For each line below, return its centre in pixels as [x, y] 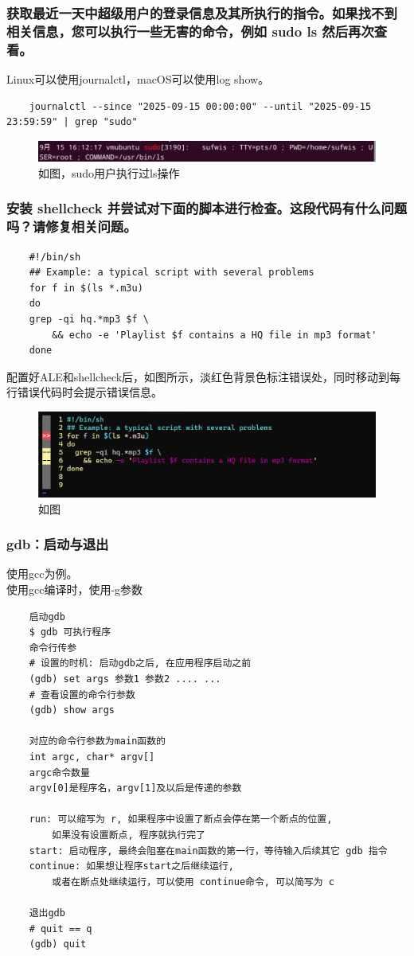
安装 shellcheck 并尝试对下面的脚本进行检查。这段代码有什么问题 [207, 208]
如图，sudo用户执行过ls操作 [109, 172]
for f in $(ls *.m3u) [86, 288]
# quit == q [61, 929]
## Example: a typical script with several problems [172, 273]
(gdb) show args [72, 710]
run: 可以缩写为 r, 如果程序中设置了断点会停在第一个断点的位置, [181, 819]
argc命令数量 [59, 773]
